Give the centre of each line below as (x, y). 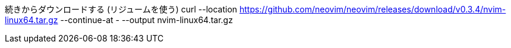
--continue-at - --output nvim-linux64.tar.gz (146, 20)
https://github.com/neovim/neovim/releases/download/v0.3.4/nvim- (373, 9)
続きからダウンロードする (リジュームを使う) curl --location (121, 9)
